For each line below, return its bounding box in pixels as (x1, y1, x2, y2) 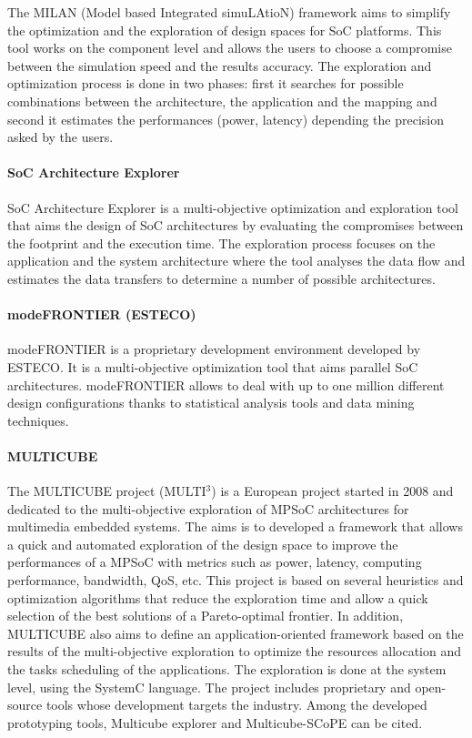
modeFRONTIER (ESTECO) (7, 305, 196, 324)
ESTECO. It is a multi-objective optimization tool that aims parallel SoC (7, 357, 418, 376)
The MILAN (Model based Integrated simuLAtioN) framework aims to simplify (7, 3, 451, 21)
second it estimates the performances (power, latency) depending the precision (7, 109, 445, 128)
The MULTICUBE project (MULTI (7, 481, 206, 500)
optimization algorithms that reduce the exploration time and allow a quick (7, 588, 428, 607)
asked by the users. (7, 127, 114, 147)
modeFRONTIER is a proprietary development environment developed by (7, 339, 421, 359)
